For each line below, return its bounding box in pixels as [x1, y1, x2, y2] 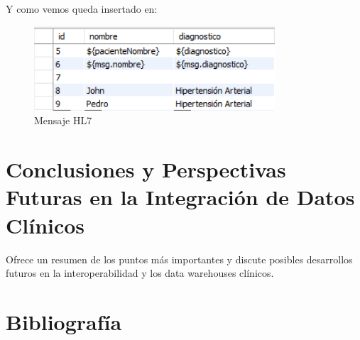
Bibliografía [6, 307, 122, 336]
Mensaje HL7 [34, 113, 92, 128]
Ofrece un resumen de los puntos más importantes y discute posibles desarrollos [6, 251, 353, 266]
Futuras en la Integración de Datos [6, 182, 355, 212]
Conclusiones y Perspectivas [6, 155, 286, 184]
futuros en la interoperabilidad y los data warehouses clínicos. [6, 265, 274, 280]
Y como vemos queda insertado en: [6, 1, 158, 16]
